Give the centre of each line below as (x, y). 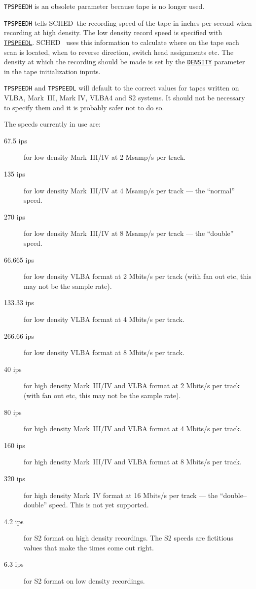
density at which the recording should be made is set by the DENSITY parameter (125, 62)
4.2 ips (14, 521)
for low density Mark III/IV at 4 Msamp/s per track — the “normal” (129, 190)
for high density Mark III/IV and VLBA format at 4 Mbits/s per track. (133, 429)
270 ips (15, 216)
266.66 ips (19, 336)
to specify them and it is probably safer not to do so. (84, 107)
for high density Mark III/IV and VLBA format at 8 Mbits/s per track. (133, 462)
